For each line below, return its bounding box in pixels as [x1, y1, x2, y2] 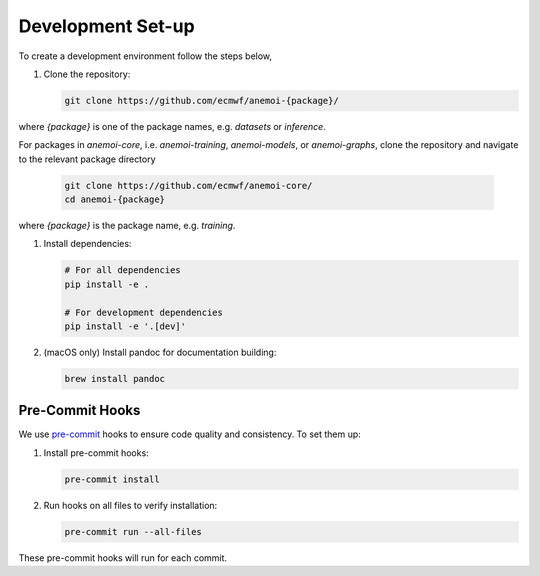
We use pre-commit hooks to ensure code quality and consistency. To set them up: [18, 428, 362, 440]
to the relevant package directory [18, 153, 156, 165]
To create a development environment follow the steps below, [18, 50, 273, 62]
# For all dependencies [64, 265, 182, 276]
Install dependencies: [43, 238, 132, 250]
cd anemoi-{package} [64, 194, 165, 205]
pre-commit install [64, 473, 160, 485]
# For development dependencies [64, 306, 224, 318]
